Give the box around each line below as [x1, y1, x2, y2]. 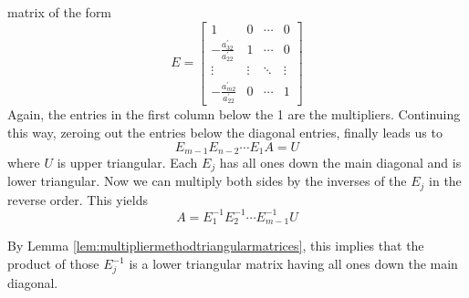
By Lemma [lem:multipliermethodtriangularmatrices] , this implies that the [7, 236, 424, 255]
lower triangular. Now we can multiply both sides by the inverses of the [7, 171, 407, 190]
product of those [7, 254, 99, 273]
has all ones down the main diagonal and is [219, 152, 462, 171]
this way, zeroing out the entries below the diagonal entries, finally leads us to [7, 122, 443, 141]
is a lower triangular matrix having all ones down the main [129, 254, 458, 273]
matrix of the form [7, 3, 112, 21]
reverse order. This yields [7, 190, 148, 209]
